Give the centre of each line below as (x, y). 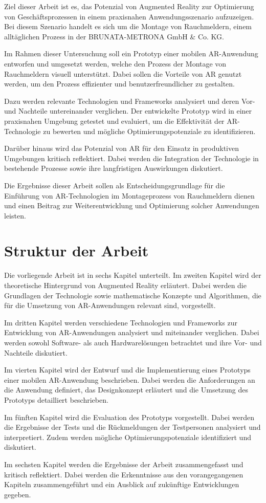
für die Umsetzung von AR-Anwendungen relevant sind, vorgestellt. (110, 305)
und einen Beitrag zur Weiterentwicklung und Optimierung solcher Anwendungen (132, 205)
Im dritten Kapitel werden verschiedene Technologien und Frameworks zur (121, 322)
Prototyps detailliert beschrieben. (56, 399)
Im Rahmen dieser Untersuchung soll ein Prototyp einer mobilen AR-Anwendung (131, 53)
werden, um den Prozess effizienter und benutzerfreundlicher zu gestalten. (119, 84)
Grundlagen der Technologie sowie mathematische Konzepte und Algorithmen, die (133, 295)
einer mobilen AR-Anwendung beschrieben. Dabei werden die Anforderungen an (130, 379)
